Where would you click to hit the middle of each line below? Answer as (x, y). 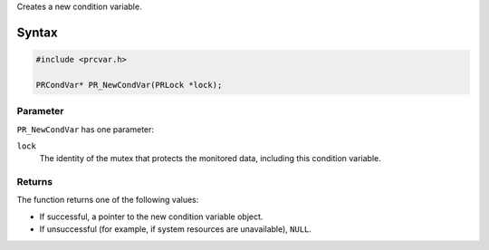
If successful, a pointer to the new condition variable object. (151, 216)
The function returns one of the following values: (108, 200)
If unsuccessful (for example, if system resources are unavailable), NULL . (176, 229)
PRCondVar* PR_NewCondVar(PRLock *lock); (129, 85)
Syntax (37, 32)
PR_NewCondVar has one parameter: (85, 129)
